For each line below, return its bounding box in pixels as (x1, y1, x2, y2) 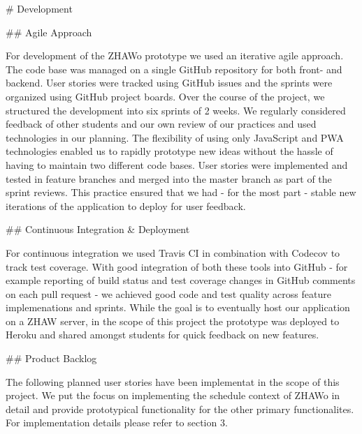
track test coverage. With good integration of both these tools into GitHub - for (6, 259, 348, 274)
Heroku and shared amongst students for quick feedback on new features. (6, 327, 319, 342)
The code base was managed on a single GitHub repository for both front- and (6, 61, 342, 76)
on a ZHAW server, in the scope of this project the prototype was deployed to (6, 313, 340, 328)
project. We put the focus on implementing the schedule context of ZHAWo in (6, 388, 340, 403)
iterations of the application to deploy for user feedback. (6, 198, 246, 213)
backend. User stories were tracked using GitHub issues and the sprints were (6, 75, 333, 90)
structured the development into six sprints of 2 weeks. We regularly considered (6, 103, 346, 117)
